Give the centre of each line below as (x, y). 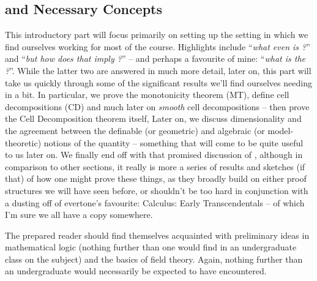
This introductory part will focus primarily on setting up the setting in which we (157, 35)
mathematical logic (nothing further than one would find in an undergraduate (151, 247)
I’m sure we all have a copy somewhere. (79, 215)
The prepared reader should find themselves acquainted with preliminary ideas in (157, 235)
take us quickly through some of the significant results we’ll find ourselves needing (158, 82)
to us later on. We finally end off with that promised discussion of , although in (154, 155)
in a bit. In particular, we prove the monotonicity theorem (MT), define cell (147, 95)
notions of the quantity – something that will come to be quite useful (173, 142)
